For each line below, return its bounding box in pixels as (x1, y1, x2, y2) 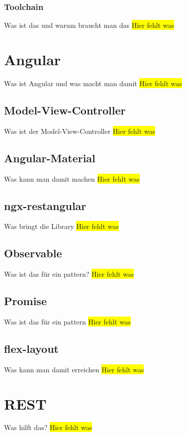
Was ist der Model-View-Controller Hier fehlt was (4, 125, 156, 136)
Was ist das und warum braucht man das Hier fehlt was (4, 20, 174, 30)
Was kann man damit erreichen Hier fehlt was (4, 364, 144, 374)
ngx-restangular (4, 198, 87, 213)
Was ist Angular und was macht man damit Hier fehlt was (4, 78, 182, 88)
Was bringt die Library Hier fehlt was (4, 221, 119, 231)
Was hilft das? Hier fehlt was (4, 422, 93, 433)
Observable (4, 245, 62, 261)
